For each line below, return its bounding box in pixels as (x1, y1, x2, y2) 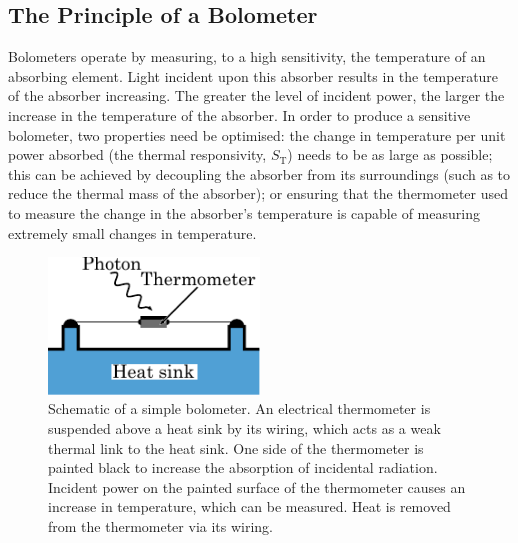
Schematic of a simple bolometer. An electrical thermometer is (48, 398, 431, 419)
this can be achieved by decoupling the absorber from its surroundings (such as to (8, 163, 511, 184)
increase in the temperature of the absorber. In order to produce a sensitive (8, 104, 471, 125)
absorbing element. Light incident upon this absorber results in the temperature (8, 65, 499, 86)
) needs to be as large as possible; (287, 144, 493, 165)
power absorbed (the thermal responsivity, (8, 144, 267, 165)
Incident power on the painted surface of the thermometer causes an (48, 476, 466, 497)
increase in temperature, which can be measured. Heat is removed (48, 496, 451, 517)
